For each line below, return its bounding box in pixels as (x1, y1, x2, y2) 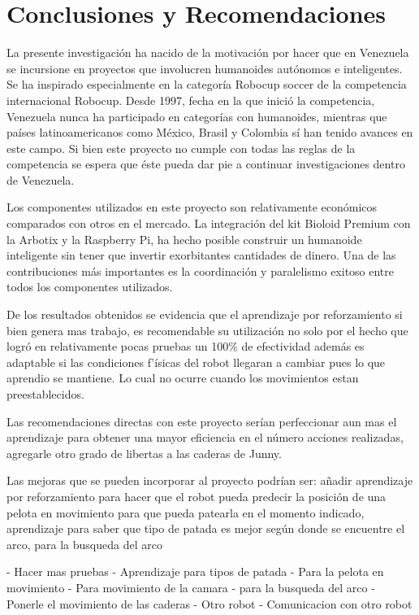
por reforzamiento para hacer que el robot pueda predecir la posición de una (6, 487, 387, 504)
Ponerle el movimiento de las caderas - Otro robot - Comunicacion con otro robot (6, 595, 413, 612)
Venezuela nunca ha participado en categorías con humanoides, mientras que (6, 107, 387, 124)
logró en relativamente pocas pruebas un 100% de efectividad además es (6, 338, 365, 355)
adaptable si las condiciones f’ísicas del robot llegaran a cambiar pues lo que (6, 353, 386, 370)
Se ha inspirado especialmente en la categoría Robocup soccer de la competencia (6, 76, 407, 93)
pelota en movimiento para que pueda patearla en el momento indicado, (6, 504, 365, 521)
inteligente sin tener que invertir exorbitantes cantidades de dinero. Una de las (6, 246, 396, 264)
